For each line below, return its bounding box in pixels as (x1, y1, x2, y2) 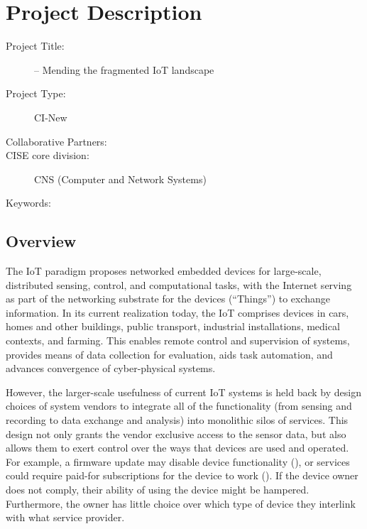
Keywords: (6, 195, 51, 210)
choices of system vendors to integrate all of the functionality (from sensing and (6, 398, 352, 413)
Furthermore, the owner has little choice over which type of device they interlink (6, 496, 356, 511)
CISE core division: (6, 148, 89, 163)
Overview (6, 230, 77, 252)
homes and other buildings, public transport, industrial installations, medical (6, 319, 340, 334)
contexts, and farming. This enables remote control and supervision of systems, (6, 333, 350, 348)
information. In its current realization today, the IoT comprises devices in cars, (6, 305, 349, 320)
